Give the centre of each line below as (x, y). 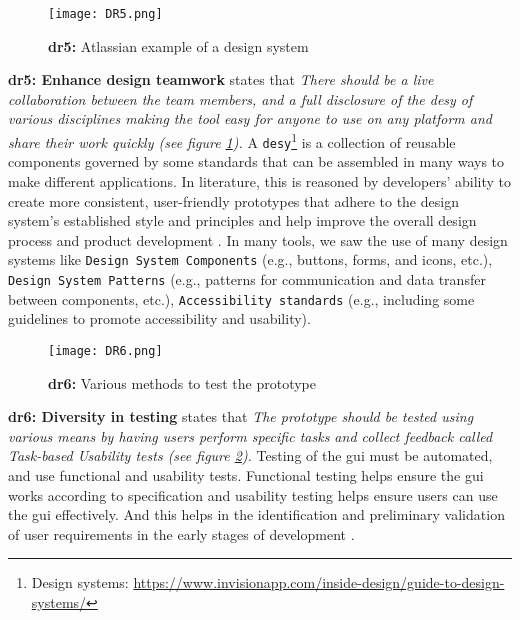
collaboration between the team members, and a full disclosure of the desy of (240, 98)
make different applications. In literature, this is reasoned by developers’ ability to (260, 180)
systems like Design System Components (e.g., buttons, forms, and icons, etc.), (250, 259)
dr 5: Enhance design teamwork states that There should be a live (221, 79)
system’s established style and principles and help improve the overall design (242, 220)
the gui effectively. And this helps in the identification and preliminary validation (256, 514)
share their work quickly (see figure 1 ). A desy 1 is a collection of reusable (232, 140)
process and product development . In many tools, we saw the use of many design (258, 239)
